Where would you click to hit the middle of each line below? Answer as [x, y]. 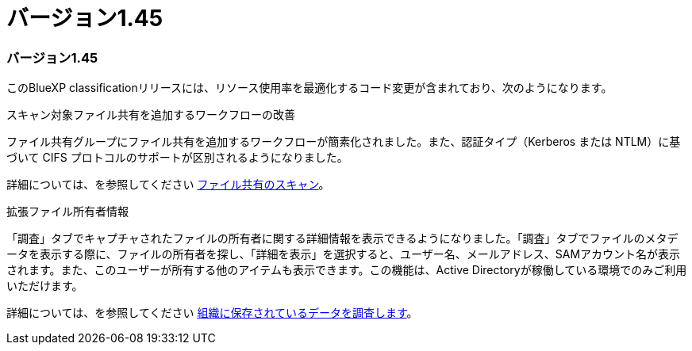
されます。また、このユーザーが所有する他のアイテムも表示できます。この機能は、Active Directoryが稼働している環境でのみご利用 [347, 270]
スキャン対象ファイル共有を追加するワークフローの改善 [151, 115]
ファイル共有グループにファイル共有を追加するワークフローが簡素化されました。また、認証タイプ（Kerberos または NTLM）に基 [344, 142]
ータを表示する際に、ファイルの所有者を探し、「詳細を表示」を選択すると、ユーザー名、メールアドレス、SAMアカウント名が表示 [344, 254]
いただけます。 [45, 286]
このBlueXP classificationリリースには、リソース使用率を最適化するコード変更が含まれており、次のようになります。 [309, 88]
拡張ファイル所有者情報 [67, 212]
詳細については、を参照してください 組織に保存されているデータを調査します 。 [212, 313]
